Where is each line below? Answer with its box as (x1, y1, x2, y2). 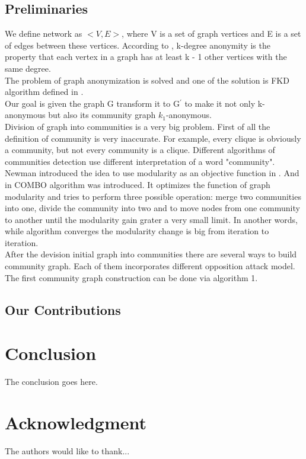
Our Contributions (5, 300, 121, 318)
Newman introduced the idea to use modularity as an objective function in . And (5, 167, 299, 179)
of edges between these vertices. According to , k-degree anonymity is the (5, 39, 270, 51)
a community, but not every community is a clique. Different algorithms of (5, 144, 275, 156)
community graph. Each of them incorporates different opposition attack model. (5, 260, 295, 272)
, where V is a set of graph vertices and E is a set (122, 27, 301, 40)
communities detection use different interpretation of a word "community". (5, 155, 275, 167)
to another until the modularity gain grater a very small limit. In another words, (5, 213, 298, 225)
